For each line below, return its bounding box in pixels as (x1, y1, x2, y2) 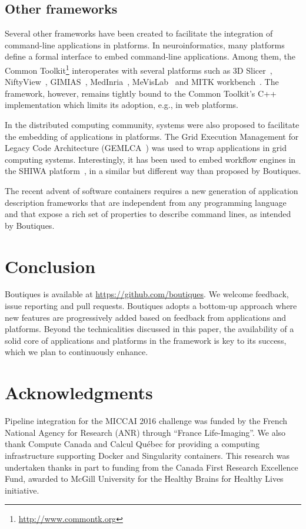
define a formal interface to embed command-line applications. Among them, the (5, 50, 296, 63)
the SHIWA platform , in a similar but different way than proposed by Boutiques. (5, 165, 301, 177)
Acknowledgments (5, 380, 153, 405)
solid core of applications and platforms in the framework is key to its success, (5, 334, 287, 346)
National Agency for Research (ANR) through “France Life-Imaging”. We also (5, 426, 286, 438)
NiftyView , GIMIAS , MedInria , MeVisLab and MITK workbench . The (5, 75, 279, 88)
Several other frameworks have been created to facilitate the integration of (5, 27, 273, 40)
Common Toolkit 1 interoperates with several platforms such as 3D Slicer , (5, 62, 272, 76)
